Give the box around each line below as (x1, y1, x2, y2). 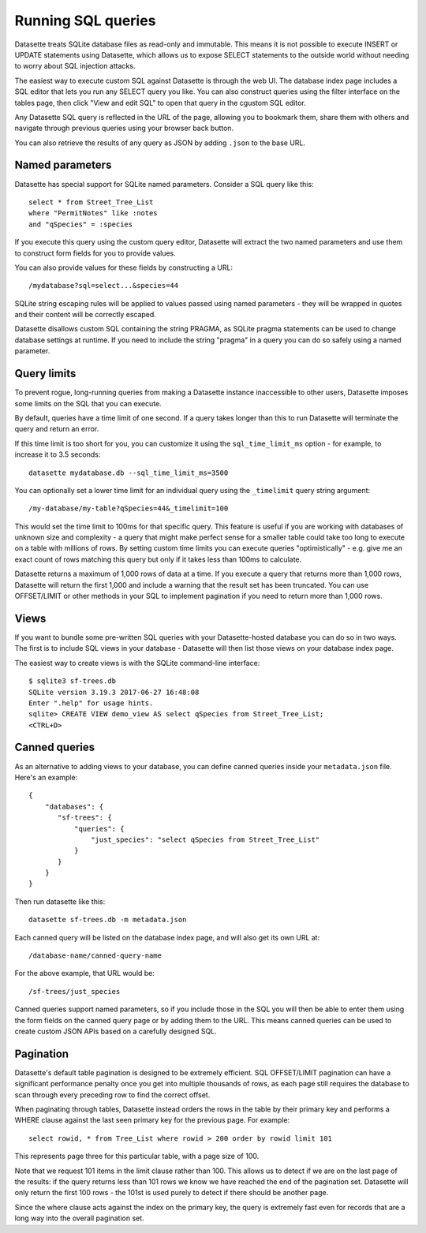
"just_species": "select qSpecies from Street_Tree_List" (91, 835, 320, 844)
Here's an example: (14, 772, 78, 782)
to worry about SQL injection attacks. (14, 62, 136, 71)
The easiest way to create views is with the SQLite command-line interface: (14, 658, 260, 667)
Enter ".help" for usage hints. (28, 698, 154, 708)
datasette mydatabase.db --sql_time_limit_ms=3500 (28, 468, 229, 477)
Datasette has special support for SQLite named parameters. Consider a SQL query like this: (14, 179, 315, 189)
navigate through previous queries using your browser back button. (14, 123, 234, 133)
